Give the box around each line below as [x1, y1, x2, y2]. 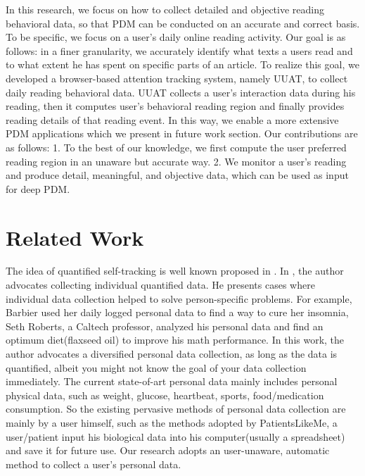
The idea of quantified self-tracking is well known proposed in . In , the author [6, 263, 344, 278]
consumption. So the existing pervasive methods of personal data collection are [6, 401, 346, 416]
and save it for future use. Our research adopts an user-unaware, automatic [6, 443, 330, 458]
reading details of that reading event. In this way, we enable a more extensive [6, 112, 339, 127]
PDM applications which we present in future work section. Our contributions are [6, 126, 358, 141]
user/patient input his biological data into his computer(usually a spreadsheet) [6, 429, 345, 444]
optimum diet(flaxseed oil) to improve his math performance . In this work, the [6, 332, 345, 347]
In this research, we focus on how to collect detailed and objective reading [6, 2, 324, 16]
